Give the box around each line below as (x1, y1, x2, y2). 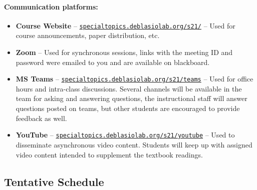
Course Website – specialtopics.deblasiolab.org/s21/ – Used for (16, 20, 235, 30)
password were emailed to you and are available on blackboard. (16, 56, 210, 67)
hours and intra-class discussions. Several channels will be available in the (16, 83, 242, 93)
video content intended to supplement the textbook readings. (16, 149, 203, 159)
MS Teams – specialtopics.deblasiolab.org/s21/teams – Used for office (16, 73, 253, 84)
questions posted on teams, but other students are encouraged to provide (16, 103, 240, 113)
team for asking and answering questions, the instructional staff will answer (16, 93, 247, 103)
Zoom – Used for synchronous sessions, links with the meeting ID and (16, 47, 233, 57)
